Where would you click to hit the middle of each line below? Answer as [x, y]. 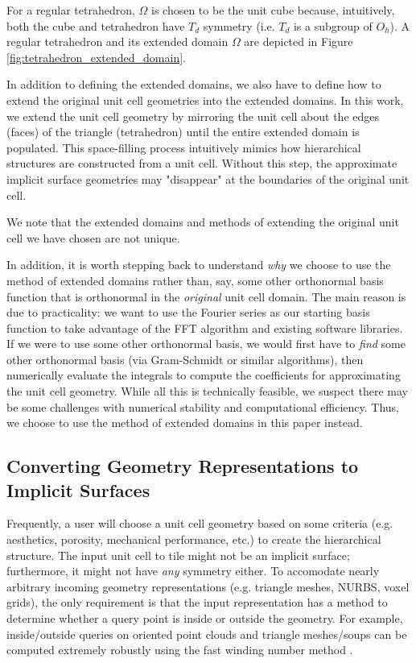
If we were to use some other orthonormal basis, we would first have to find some [206, 344]
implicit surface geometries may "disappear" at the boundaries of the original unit [208, 178]
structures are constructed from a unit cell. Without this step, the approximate [202, 163]
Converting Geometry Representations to [183, 466]
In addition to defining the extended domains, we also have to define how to [194, 84]
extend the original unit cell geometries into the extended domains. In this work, [205, 99]
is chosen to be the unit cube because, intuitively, [273, 10]
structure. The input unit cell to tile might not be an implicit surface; [178, 555]
